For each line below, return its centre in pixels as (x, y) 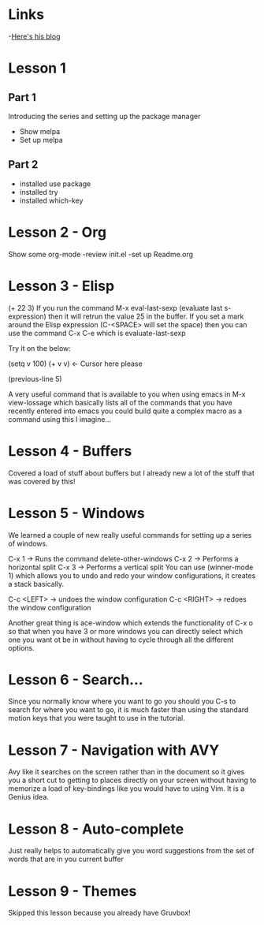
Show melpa (40, 131)
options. (22, 647)
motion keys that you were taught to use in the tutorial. (97, 718)
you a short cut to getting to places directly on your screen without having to (132, 780)
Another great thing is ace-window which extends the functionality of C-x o (131, 623)
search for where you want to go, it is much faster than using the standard (128, 710)
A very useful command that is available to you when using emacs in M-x (127, 394)
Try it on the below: (39, 348)
